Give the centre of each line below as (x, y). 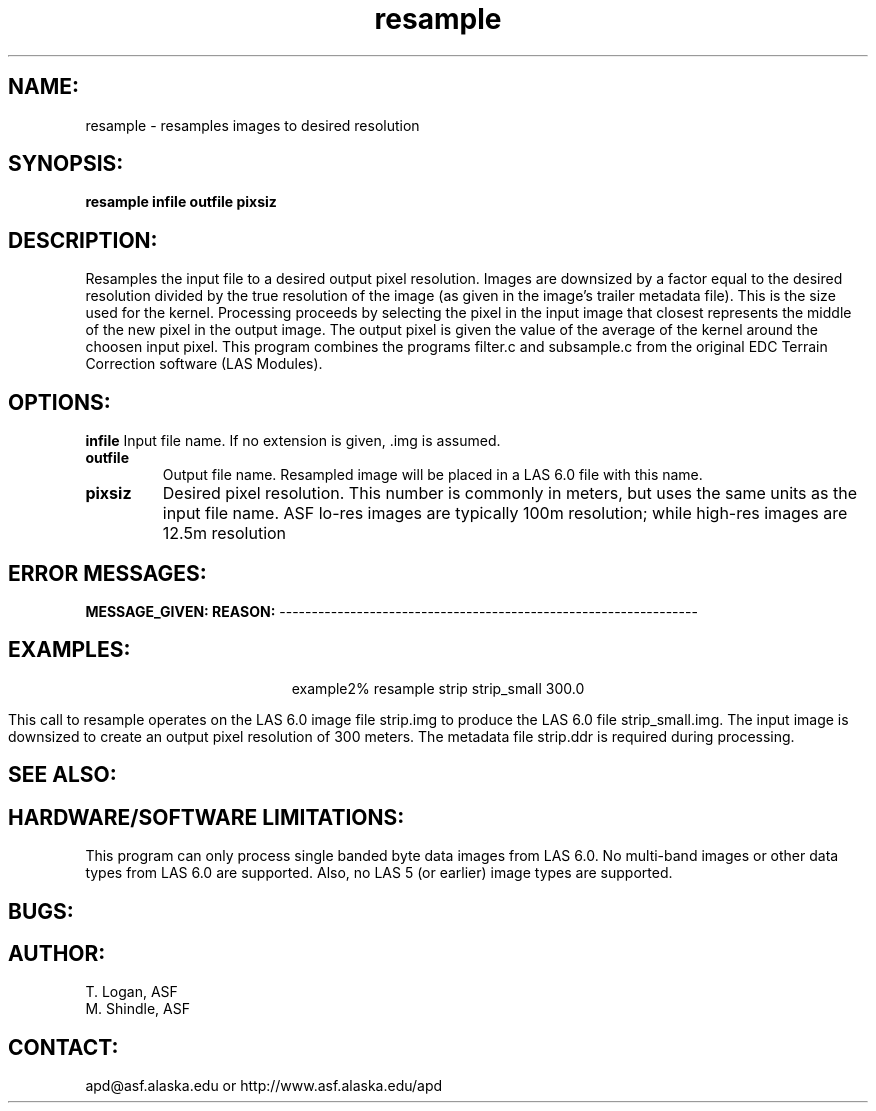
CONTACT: (63, 1047)
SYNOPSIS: (66, 164)
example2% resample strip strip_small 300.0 (438, 688)
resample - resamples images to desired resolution (252, 125)
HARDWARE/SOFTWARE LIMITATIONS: (206, 817)
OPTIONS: (59, 402)
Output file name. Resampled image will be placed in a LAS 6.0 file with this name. (432, 475)
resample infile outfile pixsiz (181, 202)
